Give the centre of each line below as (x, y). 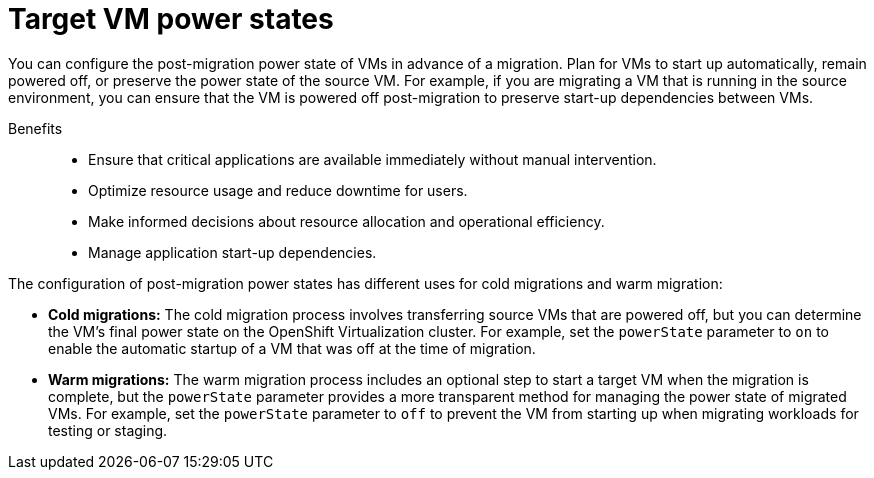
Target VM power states (171, 19)
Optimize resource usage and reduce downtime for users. (278, 190)
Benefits (35, 128)
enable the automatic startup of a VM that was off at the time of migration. (292, 348)
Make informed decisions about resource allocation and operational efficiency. (346, 221)
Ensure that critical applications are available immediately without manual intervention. (372, 159)
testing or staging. (108, 430)
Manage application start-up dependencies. (232, 252)
